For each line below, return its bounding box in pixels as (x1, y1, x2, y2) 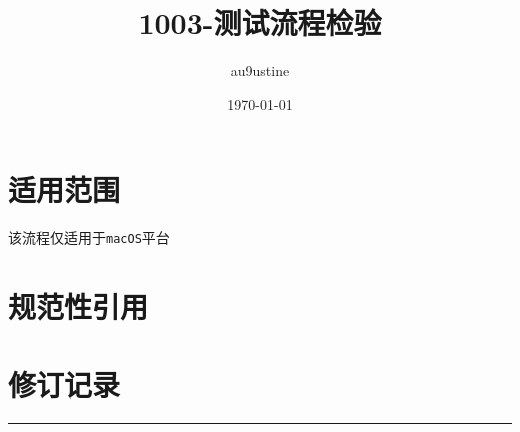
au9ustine (230, 60, 290, 81)
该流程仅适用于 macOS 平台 (8, 227, 170, 248)
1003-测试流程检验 (138, 2, 382, 43)
